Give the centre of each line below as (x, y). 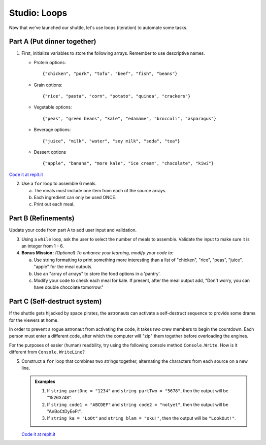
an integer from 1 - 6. (43, 246)
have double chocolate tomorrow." (68, 287)
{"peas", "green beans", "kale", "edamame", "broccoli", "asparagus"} (130, 119)
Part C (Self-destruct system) (55, 301)
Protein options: (50, 62)
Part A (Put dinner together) (53, 42)
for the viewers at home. (34, 320)
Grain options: (48, 85)
